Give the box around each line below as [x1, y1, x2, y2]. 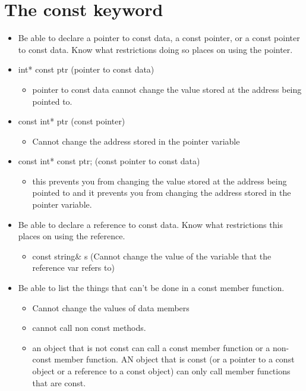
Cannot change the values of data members [32, 301, 190, 314]
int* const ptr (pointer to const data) [18, 63, 154, 76]
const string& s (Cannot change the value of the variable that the [32, 249, 272, 262]
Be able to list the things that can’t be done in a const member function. [18, 281, 285, 294]
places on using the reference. [18, 230, 125, 242]
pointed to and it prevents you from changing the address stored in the [32, 186, 291, 199]
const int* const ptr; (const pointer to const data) [18, 155, 200, 167]
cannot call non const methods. [32, 321, 146, 334]
